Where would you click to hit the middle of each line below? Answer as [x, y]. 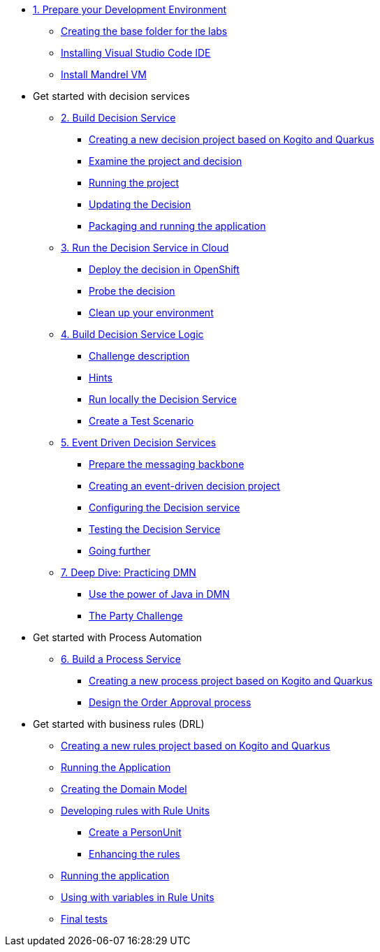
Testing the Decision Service [155, 529]
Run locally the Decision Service [163, 399]
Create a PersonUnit [135, 832]
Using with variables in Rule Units [138, 897]
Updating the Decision [140, 204]
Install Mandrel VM [104, 74]
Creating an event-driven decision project [184, 486]
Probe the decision [132, 291]
